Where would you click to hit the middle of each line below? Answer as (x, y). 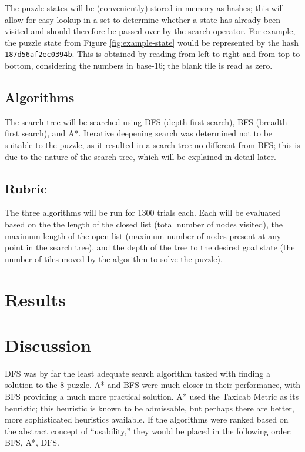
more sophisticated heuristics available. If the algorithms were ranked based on (147, 419)
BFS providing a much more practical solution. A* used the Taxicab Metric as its (152, 396)
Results (35, 299)
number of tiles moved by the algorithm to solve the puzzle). (114, 258)
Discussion (48, 345)
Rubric (26, 188)
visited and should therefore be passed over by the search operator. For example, (150, 31)
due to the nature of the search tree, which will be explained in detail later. (140, 156)
